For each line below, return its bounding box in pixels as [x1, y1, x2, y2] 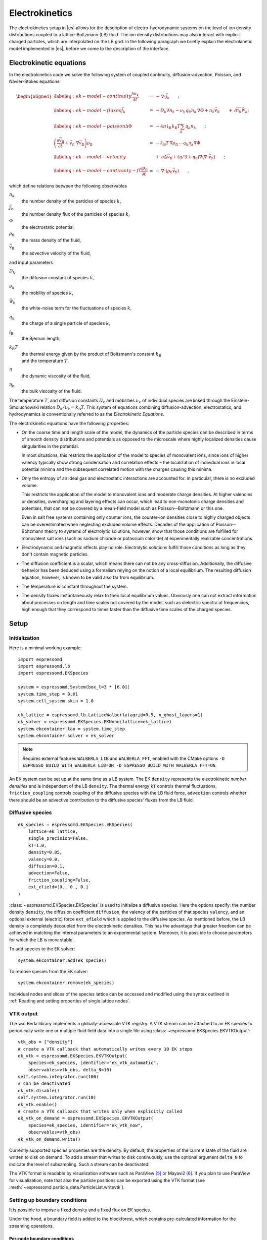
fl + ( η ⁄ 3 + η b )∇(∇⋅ [170, 154, 209, 161]
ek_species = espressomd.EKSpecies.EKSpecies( [18, 821, 133, 827]
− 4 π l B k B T [156, 123, 180, 130]
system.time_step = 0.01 [18, 691, 78, 697]
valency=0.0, [28, 856, 60, 862]
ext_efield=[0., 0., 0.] [28, 884, 89, 890]
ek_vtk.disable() [18, 1088, 60, 1093]
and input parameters [9, 259, 53, 265]
